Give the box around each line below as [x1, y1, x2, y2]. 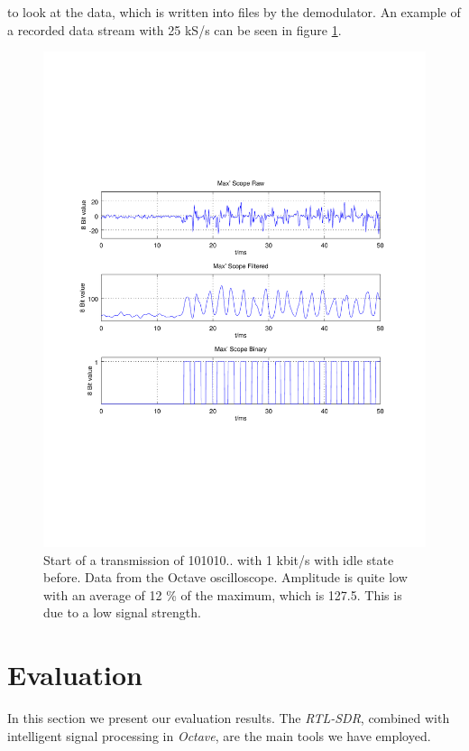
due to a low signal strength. [43, 603, 201, 622]
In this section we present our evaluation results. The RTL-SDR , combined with [7, 709, 450, 728]
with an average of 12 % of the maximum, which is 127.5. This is [43, 585, 402, 604]
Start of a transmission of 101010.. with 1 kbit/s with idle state [43, 550, 394, 569]
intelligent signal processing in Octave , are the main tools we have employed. [7, 726, 431, 745]
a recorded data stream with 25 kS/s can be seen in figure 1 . [7, 20, 342, 39]
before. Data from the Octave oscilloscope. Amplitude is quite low [43, 568, 408, 587]
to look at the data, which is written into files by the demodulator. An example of [7, 3, 461, 21]
